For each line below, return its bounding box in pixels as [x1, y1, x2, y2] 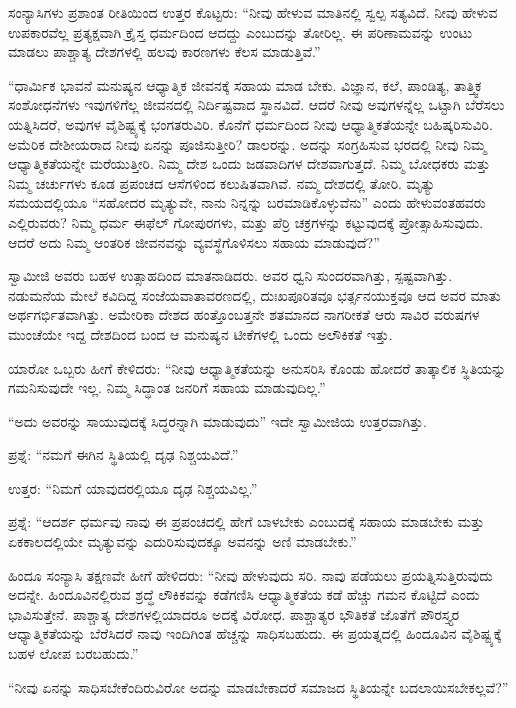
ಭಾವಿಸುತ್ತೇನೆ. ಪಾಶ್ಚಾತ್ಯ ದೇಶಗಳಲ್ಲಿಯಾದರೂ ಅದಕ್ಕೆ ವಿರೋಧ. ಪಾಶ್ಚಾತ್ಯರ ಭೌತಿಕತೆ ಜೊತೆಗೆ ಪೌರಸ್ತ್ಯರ [8, 603, 460, 624]
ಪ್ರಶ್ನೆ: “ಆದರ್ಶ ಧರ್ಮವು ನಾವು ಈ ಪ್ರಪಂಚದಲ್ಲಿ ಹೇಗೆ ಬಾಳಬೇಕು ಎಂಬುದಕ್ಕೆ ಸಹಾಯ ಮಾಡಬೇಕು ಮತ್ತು [8, 511, 485, 532]
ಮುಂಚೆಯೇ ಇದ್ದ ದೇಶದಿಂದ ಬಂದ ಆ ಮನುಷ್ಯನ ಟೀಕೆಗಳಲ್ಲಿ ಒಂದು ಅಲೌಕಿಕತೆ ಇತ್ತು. [8, 323, 393, 344]
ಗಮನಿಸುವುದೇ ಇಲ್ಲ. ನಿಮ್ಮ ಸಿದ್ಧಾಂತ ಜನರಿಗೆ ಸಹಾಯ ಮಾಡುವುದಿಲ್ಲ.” [8, 377, 326, 398]
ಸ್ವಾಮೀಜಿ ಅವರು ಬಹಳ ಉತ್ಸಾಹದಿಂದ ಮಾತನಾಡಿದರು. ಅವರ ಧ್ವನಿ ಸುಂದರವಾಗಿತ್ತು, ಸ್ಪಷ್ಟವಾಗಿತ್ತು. [8, 265, 453, 286]
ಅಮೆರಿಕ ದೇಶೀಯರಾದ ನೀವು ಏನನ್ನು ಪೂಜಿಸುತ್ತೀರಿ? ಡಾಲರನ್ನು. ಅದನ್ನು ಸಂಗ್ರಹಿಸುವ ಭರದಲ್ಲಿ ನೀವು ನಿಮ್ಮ [8, 133, 487, 154]
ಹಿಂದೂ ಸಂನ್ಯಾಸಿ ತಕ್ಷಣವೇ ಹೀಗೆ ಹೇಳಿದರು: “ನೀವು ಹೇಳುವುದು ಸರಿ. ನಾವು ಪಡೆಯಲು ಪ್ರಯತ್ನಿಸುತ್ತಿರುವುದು [8, 564, 493, 585]
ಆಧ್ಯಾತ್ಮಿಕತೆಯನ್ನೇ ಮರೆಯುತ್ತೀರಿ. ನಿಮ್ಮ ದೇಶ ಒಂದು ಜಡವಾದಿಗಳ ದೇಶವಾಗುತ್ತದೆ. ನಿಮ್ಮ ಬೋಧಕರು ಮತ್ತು [8, 153, 491, 174]
